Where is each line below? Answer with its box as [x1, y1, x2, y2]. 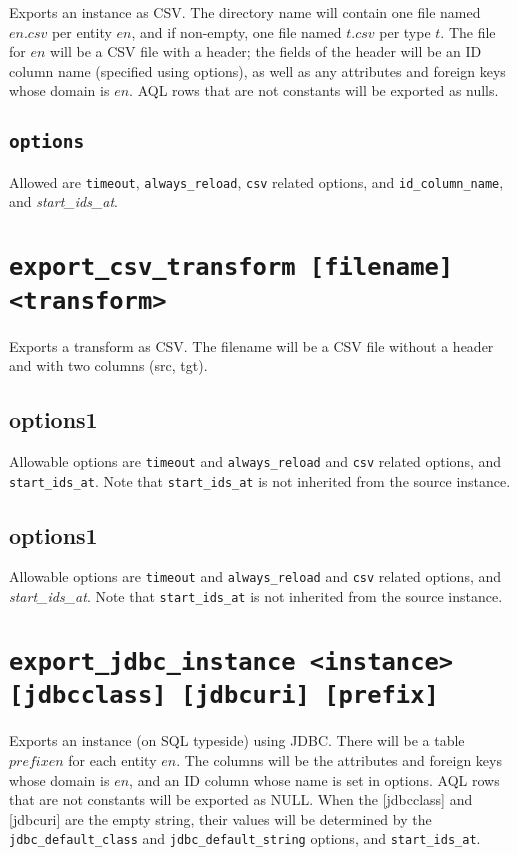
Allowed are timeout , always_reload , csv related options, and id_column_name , [9, 171, 504, 192]
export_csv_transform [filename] [9, 253, 454, 282]
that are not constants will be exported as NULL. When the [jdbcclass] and [9, 789, 473, 810]
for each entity [68, 749, 157, 770]
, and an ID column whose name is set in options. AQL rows [129, 769, 500, 790]
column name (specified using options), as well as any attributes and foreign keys [9, 60, 506, 81]
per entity [51, 21, 112, 42]
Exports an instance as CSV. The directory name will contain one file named [9, 2, 481, 22]
